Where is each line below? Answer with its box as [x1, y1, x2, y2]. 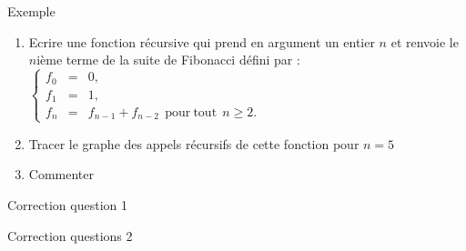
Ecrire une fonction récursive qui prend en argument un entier [28, 32, 375, 51]
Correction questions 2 [7, 226, 133, 245]
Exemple [7, 2, 56, 20]
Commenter [28, 165, 94, 184]
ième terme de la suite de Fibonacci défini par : [36, 50, 300, 69]
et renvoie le [390, 32, 459, 51]
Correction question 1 [7, 195, 127, 214]
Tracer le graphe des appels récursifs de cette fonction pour [28, 134, 360, 153]
